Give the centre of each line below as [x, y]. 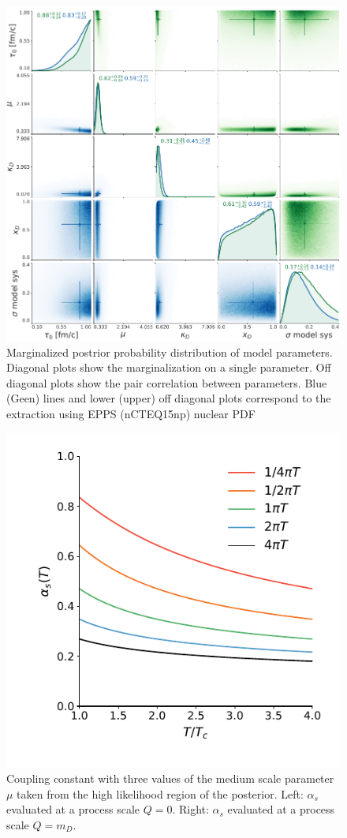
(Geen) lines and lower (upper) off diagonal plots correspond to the [169, 398]
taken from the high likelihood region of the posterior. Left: [160, 793]
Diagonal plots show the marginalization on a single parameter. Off [169, 367]
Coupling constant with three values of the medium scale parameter [170, 778]
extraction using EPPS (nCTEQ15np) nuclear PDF [131, 413]
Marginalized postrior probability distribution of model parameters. [170, 352]
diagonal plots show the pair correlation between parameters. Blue [167, 382]
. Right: [190, 809]
